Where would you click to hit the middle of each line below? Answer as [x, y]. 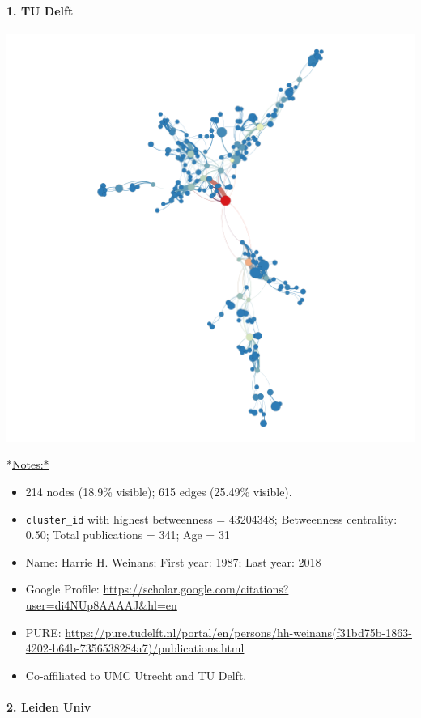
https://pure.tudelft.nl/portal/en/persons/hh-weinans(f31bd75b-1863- [238, 632]
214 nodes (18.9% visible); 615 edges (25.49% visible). [159, 491]
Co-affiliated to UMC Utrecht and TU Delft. [136, 675]
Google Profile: [62, 589]
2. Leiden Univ [49, 706]
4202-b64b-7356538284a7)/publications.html [135, 648]
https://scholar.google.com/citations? [196, 589]
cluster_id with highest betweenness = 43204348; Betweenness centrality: [211, 518]
